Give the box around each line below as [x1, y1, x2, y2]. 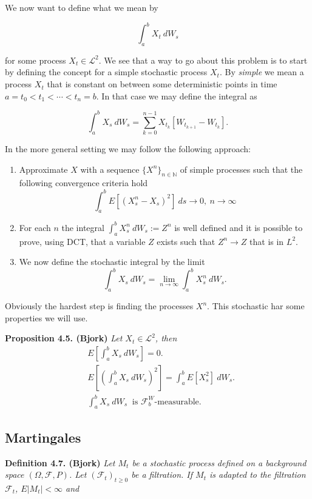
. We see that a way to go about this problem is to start [98, 53, 308, 66]
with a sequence [80, 162, 140, 175]
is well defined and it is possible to [174, 221, 303, 233]
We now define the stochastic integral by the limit [19, 255, 205, 268]
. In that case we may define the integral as [96, 89, 257, 102]
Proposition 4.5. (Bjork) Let [5, 332, 123, 344]
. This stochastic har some [207, 300, 305, 312]
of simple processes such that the [180, 162, 303, 175]
